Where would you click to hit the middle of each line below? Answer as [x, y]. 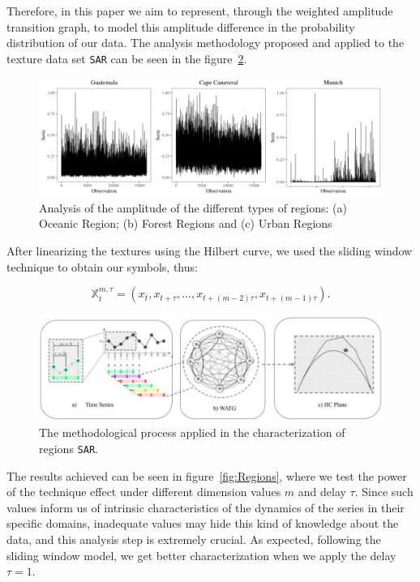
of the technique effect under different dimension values [144, 492]
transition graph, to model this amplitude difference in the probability [181, 26]
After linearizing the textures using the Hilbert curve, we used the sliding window [210, 250]
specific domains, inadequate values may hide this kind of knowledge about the [203, 523]
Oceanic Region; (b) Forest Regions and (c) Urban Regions [186, 223]
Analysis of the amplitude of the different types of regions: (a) [193, 207]
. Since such [384, 492]
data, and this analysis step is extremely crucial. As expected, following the [194, 539]
